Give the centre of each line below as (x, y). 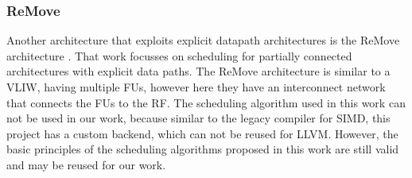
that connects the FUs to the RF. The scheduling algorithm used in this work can (206, 102)
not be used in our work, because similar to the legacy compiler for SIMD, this (198, 118)
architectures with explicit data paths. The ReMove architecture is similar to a (198, 71)
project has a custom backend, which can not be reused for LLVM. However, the (202, 133)
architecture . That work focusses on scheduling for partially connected (179, 55)
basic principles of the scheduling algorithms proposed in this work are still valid (203, 149)
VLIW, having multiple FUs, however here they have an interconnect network (196, 87)
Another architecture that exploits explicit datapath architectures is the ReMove (203, 40)
